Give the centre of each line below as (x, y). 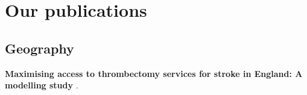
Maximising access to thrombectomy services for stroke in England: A (154, 73)
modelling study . (42, 85)
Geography (40, 48)
